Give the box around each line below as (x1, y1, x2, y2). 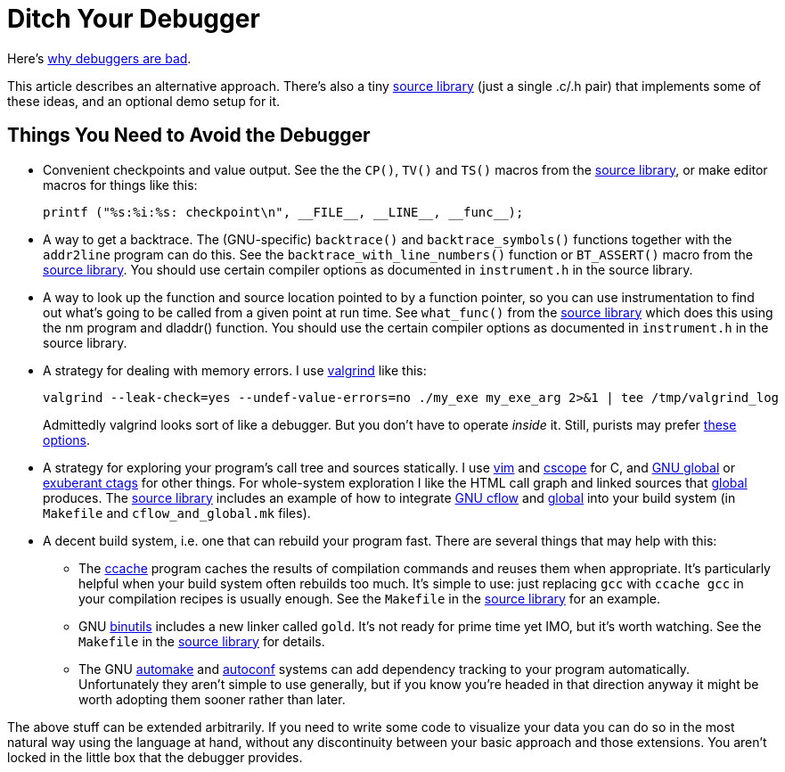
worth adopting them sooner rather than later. (78, 691, 346, 707)
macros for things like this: (43, 177, 198, 193)
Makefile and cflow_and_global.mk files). (43, 505, 311, 521)
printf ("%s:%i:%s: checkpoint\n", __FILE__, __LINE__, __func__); (43, 204, 524, 219)
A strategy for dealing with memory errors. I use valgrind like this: (43, 362, 427, 378)
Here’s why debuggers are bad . (7, 50, 192, 66)
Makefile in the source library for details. (78, 633, 325, 649)
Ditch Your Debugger (7, 4, 260, 34)
